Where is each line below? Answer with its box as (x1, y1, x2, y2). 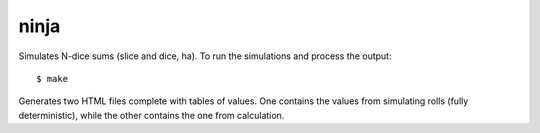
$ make (36, 73, 69, 84)
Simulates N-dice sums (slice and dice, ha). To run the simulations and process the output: (18, 50, 392, 62)
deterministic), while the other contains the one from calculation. (18, 109, 285, 121)
